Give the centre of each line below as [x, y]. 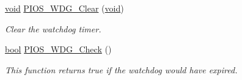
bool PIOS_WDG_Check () [58, 49]
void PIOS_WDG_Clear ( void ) [64, 8]
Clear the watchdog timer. [53, 28]
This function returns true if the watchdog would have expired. [121, 69]
